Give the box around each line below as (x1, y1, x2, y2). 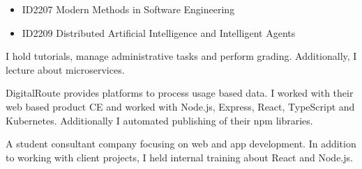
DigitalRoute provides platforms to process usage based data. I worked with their (6, 86, 354, 100)
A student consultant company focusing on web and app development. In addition (6, 136, 356, 151)
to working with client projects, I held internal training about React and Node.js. (6, 150, 353, 164)
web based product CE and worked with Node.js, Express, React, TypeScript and (6, 99, 355, 113)
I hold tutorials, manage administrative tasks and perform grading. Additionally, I (6, 49, 357, 63)
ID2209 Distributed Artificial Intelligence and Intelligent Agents (22, 25, 296, 40)
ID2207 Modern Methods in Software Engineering (22, 2, 235, 16)
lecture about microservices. (6, 62, 125, 77)
